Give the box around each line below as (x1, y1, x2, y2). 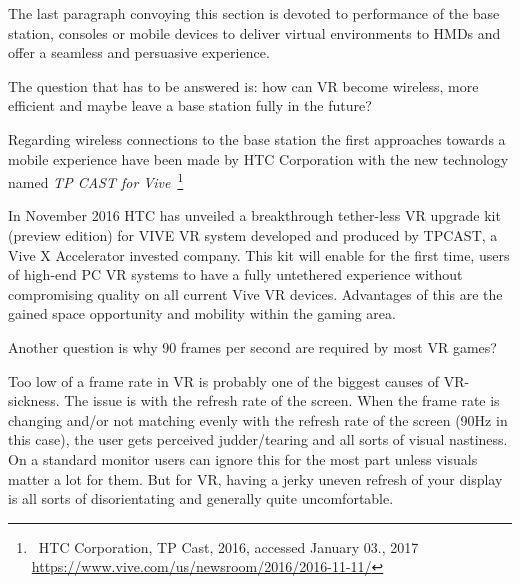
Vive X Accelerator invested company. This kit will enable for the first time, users (8, 244, 510, 265)
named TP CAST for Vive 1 (8, 169, 184, 192)
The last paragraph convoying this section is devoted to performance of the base (8, 3, 500, 23)
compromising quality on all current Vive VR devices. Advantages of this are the (8, 283, 503, 304)
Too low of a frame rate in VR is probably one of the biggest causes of (8, 370, 440, 391)
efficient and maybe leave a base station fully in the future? (8, 95, 372, 116)
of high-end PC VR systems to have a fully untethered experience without (8, 264, 463, 285)
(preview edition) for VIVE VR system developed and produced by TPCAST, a (8, 225, 498, 245)
